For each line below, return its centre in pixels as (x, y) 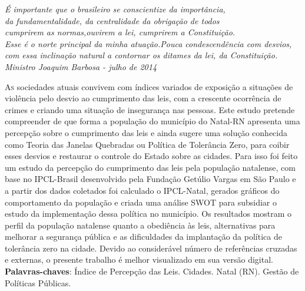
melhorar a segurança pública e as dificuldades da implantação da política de (143, 237)
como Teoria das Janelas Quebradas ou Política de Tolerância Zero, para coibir (147, 144)
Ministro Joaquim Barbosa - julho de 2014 (81, 66)
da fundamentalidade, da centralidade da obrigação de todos (112, 20)
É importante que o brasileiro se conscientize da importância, (115, 9)
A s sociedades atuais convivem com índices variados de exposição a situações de (149, 86)
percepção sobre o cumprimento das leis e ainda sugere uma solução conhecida (146, 132)
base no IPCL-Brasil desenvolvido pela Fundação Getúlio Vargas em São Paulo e (150, 179)
